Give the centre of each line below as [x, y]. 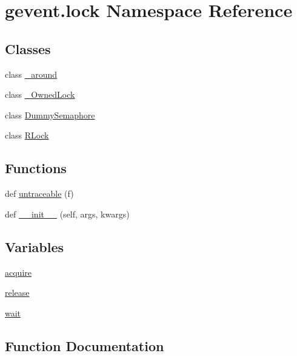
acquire [18, 272]
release [17, 293]
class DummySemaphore [50, 115]
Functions [36, 168]
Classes [28, 48]
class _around [31, 74]
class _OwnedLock [40, 94]
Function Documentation [85, 345]
